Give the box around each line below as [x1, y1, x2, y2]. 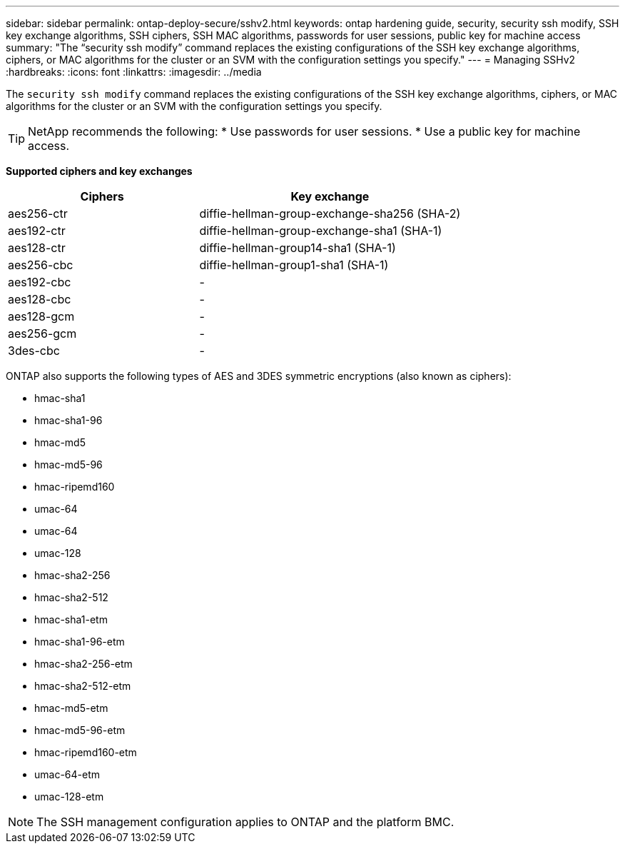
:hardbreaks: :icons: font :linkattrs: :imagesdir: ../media [6, 66, 262, 78]
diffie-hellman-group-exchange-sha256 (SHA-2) [199, 206, 461, 221]
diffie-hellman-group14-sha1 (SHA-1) [199, 241, 396, 255]
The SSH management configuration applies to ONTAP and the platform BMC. [36, 815, 454, 829]
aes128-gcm [8, 309, 75, 323]
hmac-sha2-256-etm [34, 658, 133, 670]
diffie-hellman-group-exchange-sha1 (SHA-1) [199, 223, 442, 238]
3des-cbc [8, 343, 60, 358]
